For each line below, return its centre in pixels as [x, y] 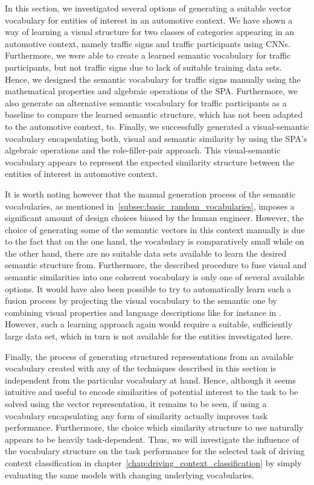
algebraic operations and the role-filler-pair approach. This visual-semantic [143, 150]
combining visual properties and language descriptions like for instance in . [143, 312]
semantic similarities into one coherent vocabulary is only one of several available [155, 277]
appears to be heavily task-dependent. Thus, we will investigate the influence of [152, 439]
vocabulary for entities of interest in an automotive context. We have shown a [149, 20]
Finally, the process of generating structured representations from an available [149, 356]
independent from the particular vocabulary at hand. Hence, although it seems [150, 380]
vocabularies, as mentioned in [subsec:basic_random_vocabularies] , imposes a [150, 206]
